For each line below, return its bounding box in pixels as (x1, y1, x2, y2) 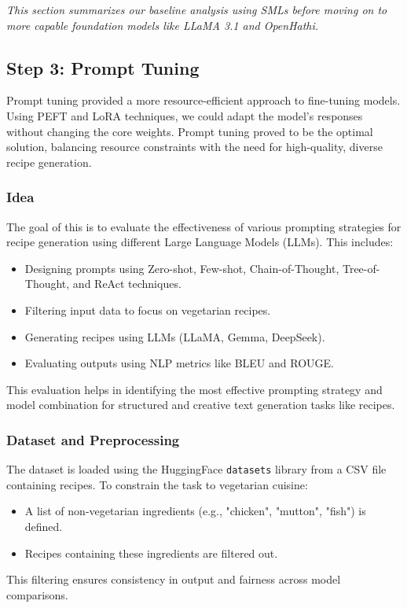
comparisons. (6, 586, 68, 602)
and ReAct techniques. (72, 275, 181, 292)
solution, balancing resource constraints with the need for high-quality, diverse (6, 138, 383, 155)
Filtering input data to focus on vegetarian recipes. (24, 301, 271, 318)
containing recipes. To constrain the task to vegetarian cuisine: (6, 476, 308, 492)
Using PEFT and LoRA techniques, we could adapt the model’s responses (6, 107, 363, 123)
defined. (24, 518, 63, 534)
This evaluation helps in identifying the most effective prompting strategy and (6, 381, 383, 397)
